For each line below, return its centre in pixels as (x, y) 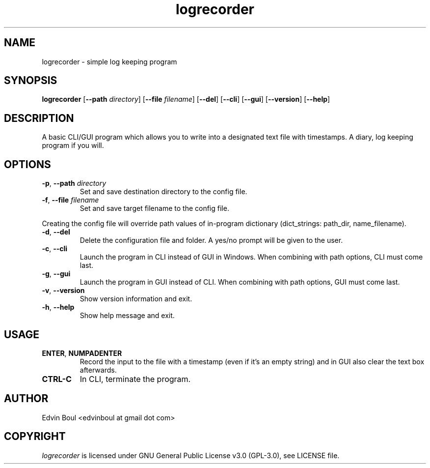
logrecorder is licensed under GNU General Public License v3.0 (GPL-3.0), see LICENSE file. (191, 455)
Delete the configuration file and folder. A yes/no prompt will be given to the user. (211, 240)
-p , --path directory (74, 183)
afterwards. (98, 370)
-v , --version (63, 291)
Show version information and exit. (136, 299)
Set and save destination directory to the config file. (163, 192)
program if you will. (73, 146)
